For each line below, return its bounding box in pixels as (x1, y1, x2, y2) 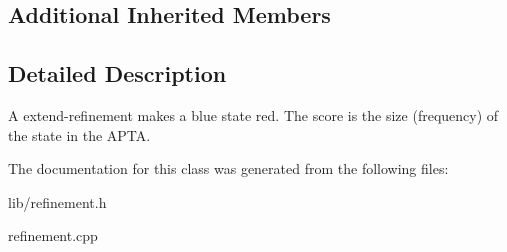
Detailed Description (8, 58, 227, 89)
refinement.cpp (8, 225, 98, 246)
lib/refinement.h (8, 191, 107, 212)
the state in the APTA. (8, 124, 151, 145)
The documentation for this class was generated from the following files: (8, 158, 449, 179)
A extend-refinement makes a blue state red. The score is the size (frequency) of (8, 104, 499, 125)
